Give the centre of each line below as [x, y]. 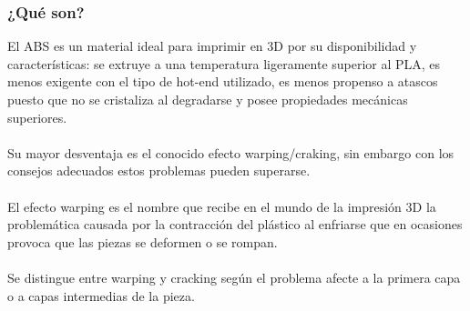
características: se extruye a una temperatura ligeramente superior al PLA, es [224, 63]
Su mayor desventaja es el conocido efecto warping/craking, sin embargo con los [231, 152]
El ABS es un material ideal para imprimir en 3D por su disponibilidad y [212, 46]
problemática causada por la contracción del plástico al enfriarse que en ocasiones [235, 224]
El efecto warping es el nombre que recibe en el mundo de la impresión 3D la [222, 206]
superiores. [37, 117]
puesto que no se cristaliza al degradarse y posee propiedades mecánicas [208, 99]
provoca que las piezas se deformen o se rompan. [143, 241]
